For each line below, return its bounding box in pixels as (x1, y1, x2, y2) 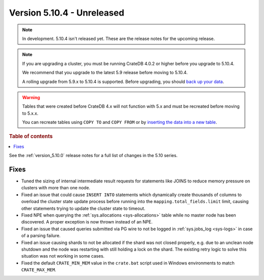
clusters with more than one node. (21, 185, 90, 191)
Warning (22, 94, 40, 100)
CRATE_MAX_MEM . (21, 267, 56, 273)
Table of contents (9, 133, 53, 140)
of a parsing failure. (21, 233, 61, 239)
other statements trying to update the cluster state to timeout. (21, 205, 146, 211)
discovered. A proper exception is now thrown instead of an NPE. (21, 219, 153, 225)
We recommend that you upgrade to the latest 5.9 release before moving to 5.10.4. (22, 70, 188, 76)
